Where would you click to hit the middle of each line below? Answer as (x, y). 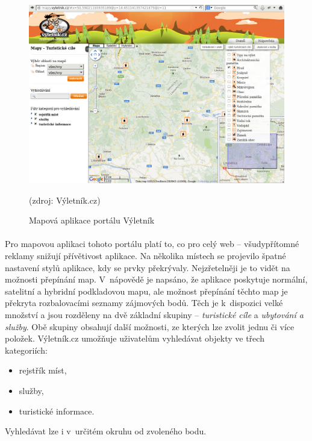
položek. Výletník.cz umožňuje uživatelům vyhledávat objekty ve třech (135, 338)
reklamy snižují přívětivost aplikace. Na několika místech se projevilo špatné (145, 256)
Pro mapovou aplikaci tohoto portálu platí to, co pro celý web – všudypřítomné (152, 244)
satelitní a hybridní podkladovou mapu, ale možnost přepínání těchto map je (146, 291)
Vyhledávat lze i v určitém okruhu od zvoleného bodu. (106, 431)
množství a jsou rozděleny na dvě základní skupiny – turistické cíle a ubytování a (154, 314)
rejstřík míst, (43, 370)
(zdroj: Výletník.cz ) (65, 200)
